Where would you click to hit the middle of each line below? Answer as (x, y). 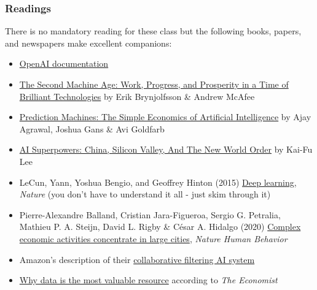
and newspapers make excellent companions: (88, 43)
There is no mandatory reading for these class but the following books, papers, (153, 31)
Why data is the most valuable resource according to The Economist (148, 280)
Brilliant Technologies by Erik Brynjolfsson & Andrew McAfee (137, 96)
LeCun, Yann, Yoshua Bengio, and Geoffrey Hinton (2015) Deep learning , (158, 182)
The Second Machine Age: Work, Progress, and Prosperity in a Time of (154, 84)
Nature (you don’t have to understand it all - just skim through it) (145, 194)
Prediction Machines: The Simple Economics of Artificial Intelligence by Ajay (165, 117)
